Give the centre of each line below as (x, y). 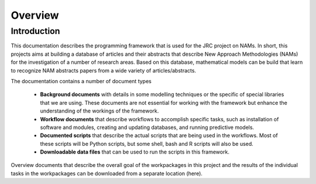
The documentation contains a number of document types (81, 81)
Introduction (35, 31)
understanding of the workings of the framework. (99, 111)
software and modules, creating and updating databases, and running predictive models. (147, 127)
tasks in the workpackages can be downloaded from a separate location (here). (107, 173)
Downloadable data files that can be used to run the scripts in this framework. (135, 152)
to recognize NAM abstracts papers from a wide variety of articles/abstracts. (103, 70)
